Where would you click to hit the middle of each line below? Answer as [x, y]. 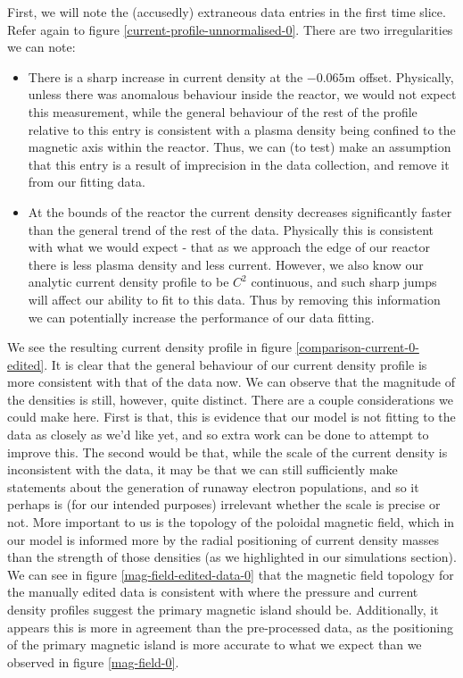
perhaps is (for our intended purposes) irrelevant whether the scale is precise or [224, 504]
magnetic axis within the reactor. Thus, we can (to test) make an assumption [240, 147]
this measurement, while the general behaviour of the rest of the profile [223, 111]
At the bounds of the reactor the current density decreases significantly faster [240, 211]
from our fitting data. [87, 182]
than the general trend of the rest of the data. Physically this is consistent [231, 229]
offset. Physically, [406, 76]
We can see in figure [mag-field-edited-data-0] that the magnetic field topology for [231, 574]
